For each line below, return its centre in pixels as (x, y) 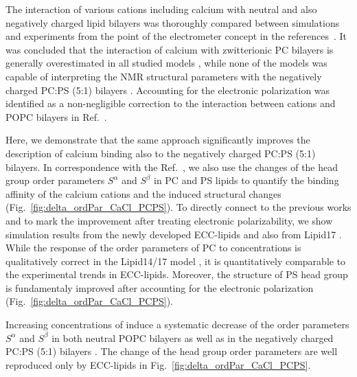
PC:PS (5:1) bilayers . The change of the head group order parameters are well (172, 351)
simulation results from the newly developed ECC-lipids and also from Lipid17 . (174, 234)
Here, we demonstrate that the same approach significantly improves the (158, 140)
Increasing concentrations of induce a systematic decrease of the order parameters (177, 324)
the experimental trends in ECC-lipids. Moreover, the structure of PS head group (177, 274)
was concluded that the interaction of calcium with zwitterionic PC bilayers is (170, 49)
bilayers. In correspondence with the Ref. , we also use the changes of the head (172, 167)
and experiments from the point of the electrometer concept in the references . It (176, 36)
